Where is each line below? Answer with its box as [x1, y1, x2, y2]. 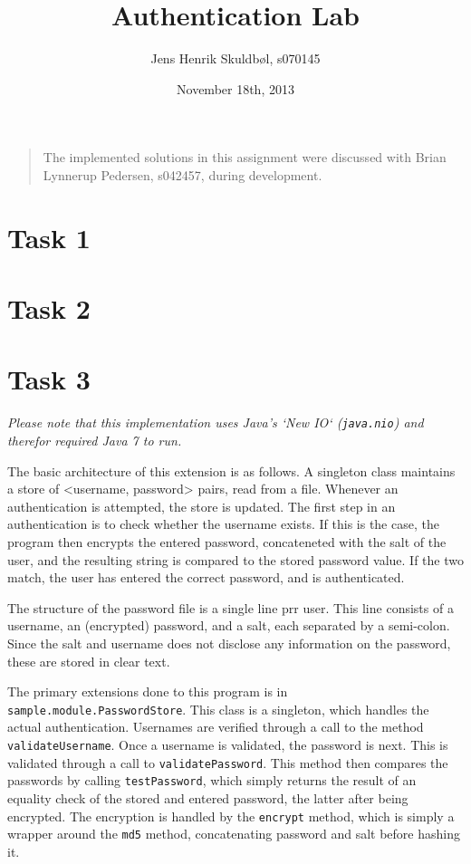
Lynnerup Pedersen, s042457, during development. [43, 165, 322, 184]
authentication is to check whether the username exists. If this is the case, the [7, 514, 439, 533]
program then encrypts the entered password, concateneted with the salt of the [7, 533, 447, 551]
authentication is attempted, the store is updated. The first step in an [7, 496, 396, 515]
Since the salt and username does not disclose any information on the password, [7, 633, 451, 652]
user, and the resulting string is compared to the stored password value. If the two [7, 550, 464, 569]
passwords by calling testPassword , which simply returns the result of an [7, 771, 417, 790]
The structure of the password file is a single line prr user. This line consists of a [7, 598, 454, 617]
